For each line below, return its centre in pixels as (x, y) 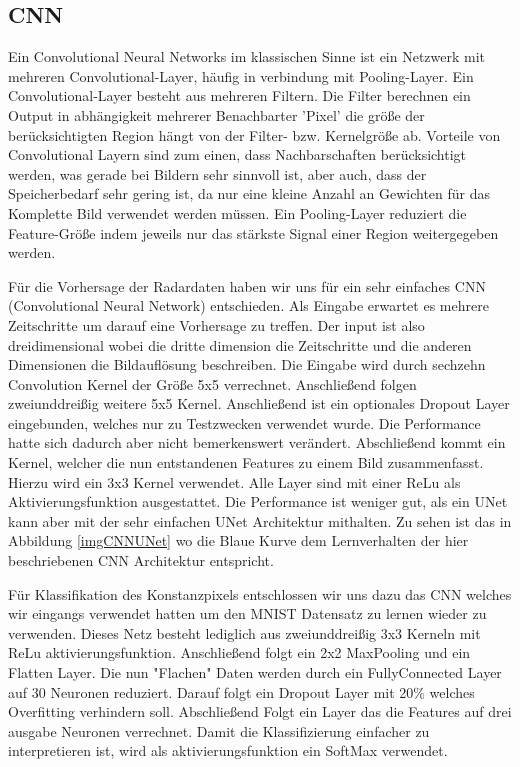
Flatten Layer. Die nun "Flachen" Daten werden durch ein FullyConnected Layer (255, 672)
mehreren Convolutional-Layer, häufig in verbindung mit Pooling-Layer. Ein (241, 75)
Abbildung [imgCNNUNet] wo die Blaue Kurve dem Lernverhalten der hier (238, 540)
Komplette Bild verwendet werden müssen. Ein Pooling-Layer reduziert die (237, 212)
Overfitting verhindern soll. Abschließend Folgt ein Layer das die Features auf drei (260, 711)
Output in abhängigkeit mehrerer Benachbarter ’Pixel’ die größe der (216, 114)
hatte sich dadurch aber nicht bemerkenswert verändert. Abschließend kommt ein (257, 442)
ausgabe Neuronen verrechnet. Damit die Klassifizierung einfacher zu (219, 730)
